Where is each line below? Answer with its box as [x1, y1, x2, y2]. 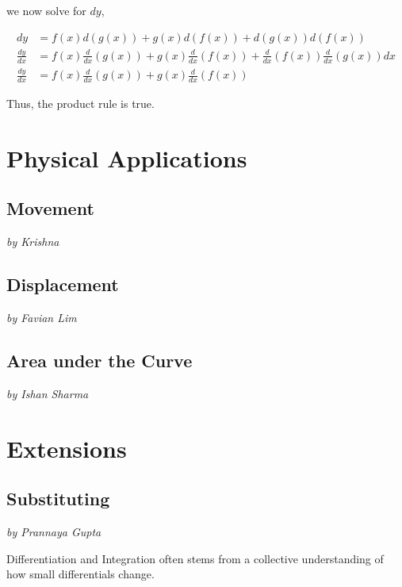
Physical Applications [6, 141, 247, 174]
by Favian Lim [6, 309, 77, 325]
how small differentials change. [6, 566, 155, 582]
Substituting [6, 486, 110, 511]
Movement [6, 196, 94, 221]
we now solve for [6, 2, 86, 18]
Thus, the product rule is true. [6, 94, 155, 111]
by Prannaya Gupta [6, 523, 101, 539]
